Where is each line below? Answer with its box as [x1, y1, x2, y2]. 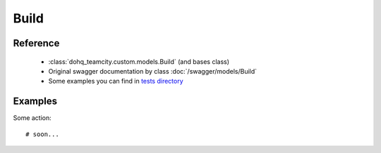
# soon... [25, 130, 59, 138]
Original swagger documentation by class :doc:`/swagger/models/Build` [48, 67, 258, 75]
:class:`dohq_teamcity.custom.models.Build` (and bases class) [48, 57, 229, 66]
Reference [13, 37, 60, 49]
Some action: [13, 114, 52, 122]
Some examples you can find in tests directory [48, 77, 183, 86]
